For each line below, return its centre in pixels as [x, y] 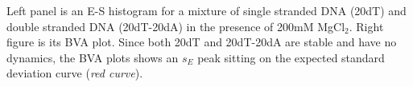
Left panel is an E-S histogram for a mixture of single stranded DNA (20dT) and [206, 10]
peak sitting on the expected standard [291, 57]
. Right [366, 26]
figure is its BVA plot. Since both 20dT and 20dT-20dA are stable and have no [202, 42]
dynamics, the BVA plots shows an [93, 57]
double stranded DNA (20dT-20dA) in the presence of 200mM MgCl [176, 26]
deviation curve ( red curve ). [75, 73]
